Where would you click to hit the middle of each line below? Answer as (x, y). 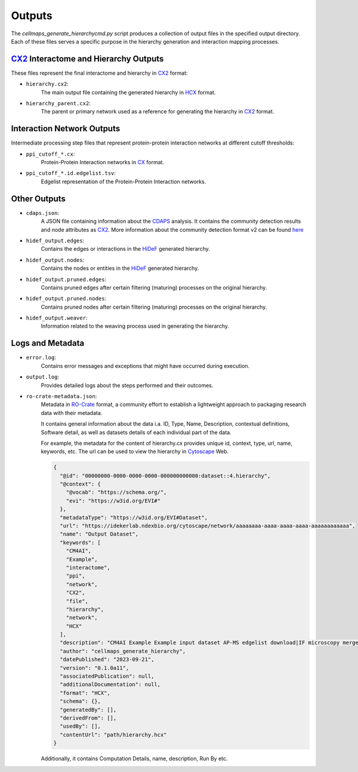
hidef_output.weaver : (57, 318)
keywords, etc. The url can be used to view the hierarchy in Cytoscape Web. (135, 451)
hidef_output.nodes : (55, 260)
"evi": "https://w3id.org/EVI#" (113, 501)
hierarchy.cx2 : (47, 84)
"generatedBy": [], (88, 710)
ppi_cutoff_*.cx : (50, 154)
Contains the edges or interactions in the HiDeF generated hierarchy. (125, 249)
